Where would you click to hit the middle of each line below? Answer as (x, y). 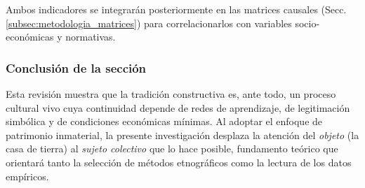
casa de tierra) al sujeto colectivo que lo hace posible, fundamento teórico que (172, 149)
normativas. (91, 37)
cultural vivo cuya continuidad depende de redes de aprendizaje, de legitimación (178, 107)
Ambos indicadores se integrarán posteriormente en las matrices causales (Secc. (176, 9)
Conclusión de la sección (76, 67)
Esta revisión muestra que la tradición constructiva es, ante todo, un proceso (171, 94)
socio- (307, 23)
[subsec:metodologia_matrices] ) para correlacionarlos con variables (149, 23)
